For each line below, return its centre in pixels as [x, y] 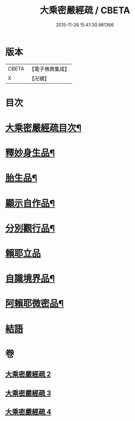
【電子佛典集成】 [49, 69]
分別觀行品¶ [30, 228]
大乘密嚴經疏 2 [28, 374]
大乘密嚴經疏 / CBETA [85, 10]
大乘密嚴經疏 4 [28, 412]
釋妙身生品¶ [30, 153]
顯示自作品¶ [30, 203]
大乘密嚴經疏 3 [28, 393]
